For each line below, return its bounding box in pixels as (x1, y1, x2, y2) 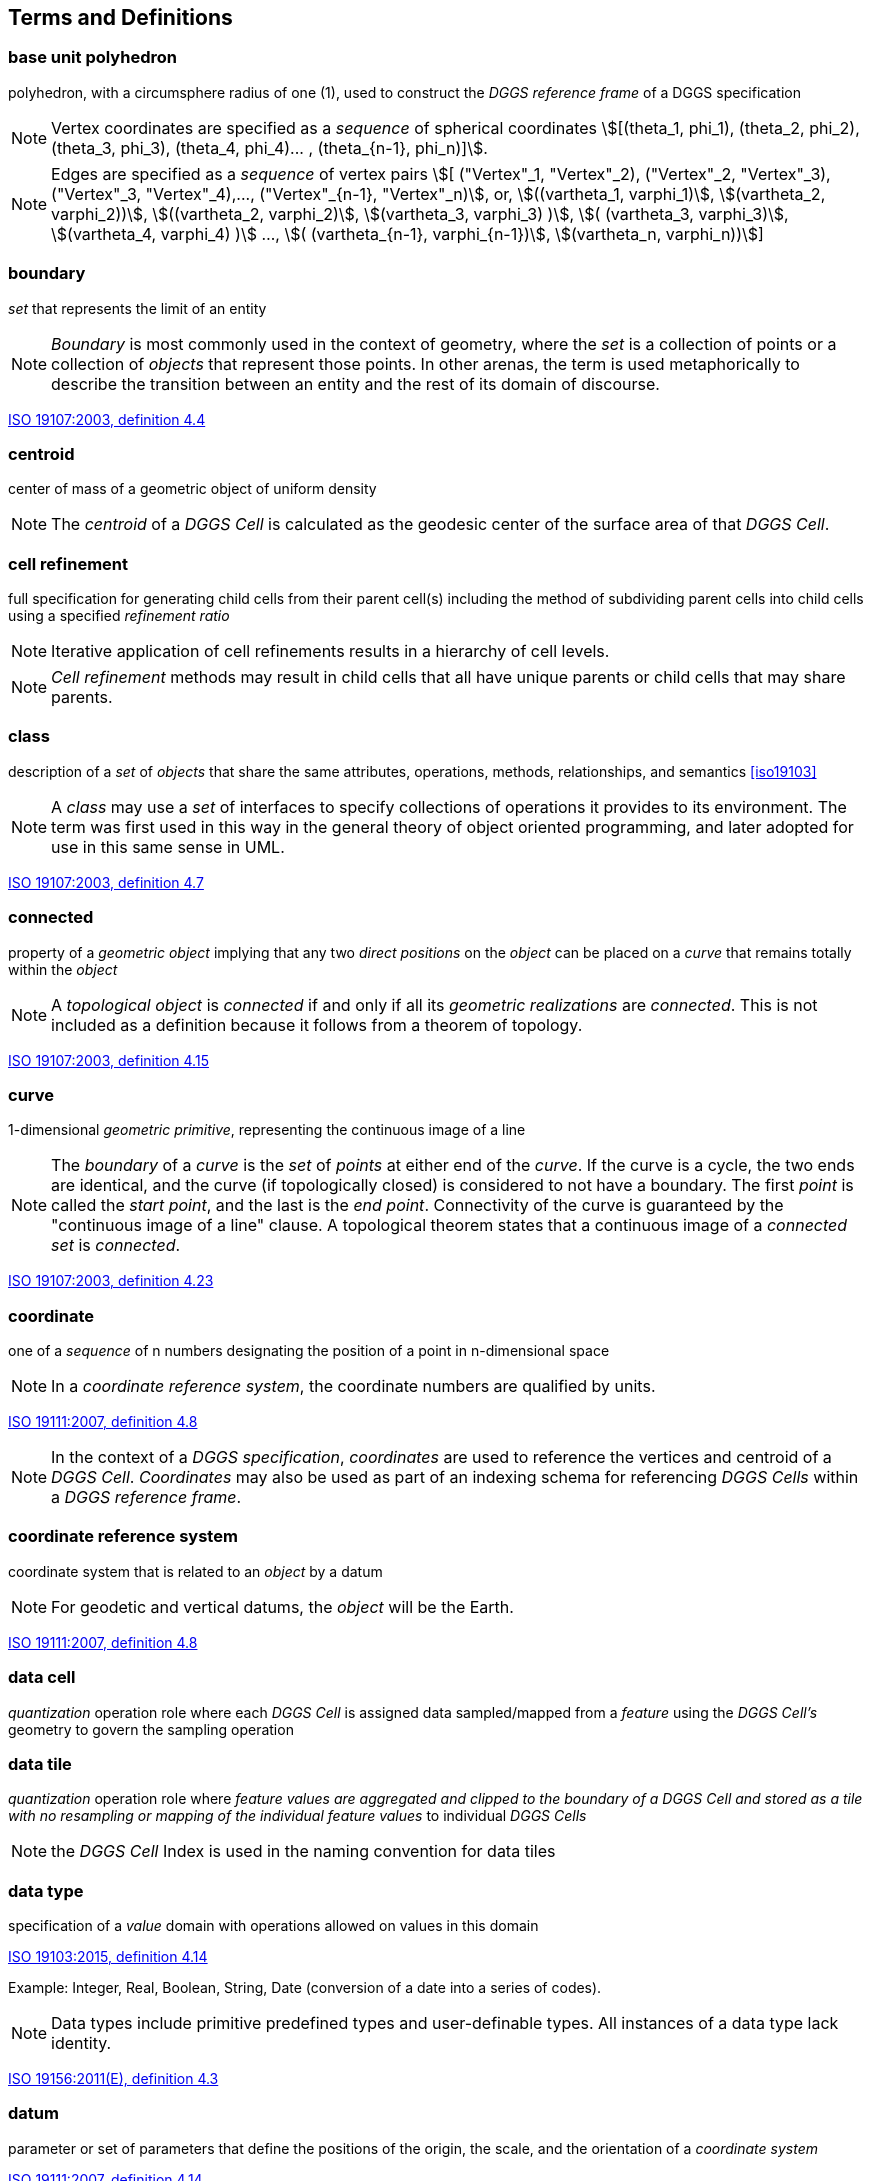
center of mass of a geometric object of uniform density (8, 480, 377, 498)
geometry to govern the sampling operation (8, 1720, 294, 1738)
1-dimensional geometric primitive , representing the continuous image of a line (8, 1121, 526, 1139)
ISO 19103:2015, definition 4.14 (8, 1948, 208, 1966)
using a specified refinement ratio (8, 607, 230, 625)
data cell (8, 1667, 76, 1688)
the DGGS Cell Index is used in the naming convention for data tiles (51, 1841, 556, 1862)
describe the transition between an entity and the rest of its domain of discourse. (51, 373, 660, 394)
